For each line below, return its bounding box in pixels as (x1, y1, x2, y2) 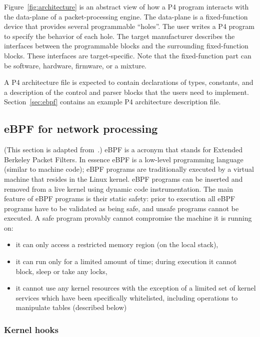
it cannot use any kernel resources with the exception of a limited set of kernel (15, 283, 256, 293)
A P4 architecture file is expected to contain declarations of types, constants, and (4, 77, 253, 87)
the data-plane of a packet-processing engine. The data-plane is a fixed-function (4, 11, 248, 21)
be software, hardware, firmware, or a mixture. (4, 60, 147, 70)
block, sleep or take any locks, (15, 266, 107, 276)
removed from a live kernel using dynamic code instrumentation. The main (4, 183, 233, 194)
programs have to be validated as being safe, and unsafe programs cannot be (4, 203, 239, 213)
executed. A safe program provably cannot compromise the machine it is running (4, 213, 252, 223)
